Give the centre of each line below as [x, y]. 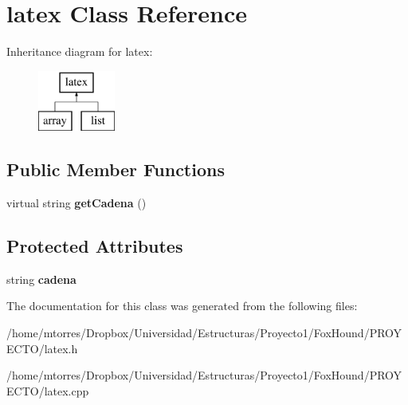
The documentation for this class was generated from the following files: [182, 306]
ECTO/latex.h [42, 348]
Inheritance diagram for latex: [80, 51]
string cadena [41, 279]
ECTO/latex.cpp [48, 390]
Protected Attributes [95, 246]
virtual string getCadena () [76, 203]
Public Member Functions [116, 169]
